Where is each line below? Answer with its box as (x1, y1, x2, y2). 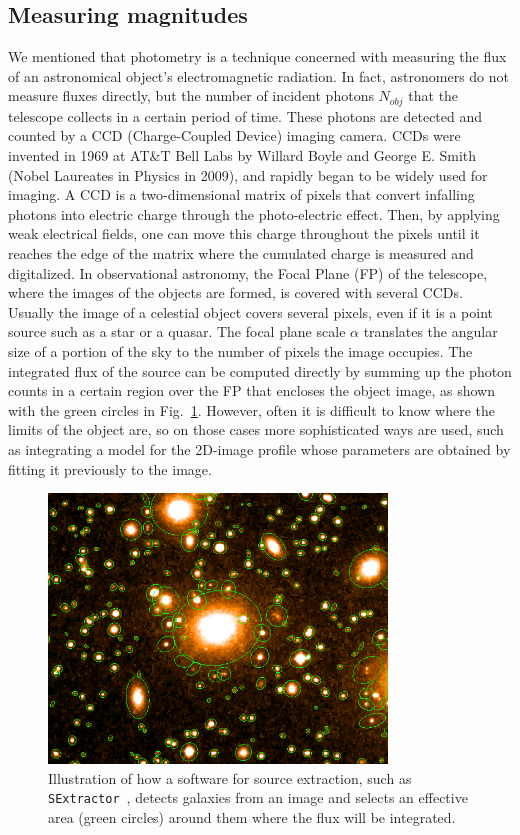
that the (408, 85, 459, 106)
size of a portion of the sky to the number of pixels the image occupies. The (8, 340, 473, 361)
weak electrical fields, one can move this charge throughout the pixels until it (8, 223, 480, 244)
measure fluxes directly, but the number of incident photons (8, 85, 374, 106)
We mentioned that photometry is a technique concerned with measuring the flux (8, 46, 507, 67)
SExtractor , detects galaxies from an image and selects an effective (48, 787, 468, 808)
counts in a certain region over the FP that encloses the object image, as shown (8, 380, 495, 401)
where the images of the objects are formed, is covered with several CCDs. (8, 282, 463, 303)
